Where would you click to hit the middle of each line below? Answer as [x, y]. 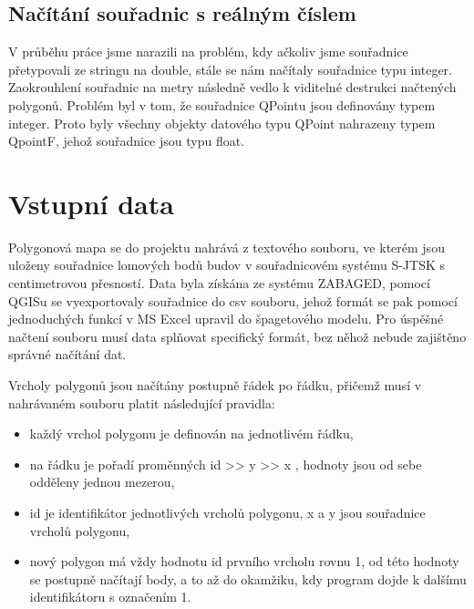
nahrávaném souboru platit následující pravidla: [142, 403]
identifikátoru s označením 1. [110, 597]
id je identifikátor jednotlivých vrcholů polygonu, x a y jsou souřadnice [227, 513]
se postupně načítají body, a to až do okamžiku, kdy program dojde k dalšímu [248, 578]
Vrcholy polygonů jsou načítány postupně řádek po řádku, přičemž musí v [215, 385]
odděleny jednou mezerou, [102, 482]
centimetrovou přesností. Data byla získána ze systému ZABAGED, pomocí [219, 283]
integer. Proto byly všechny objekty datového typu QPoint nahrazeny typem [222, 123]
